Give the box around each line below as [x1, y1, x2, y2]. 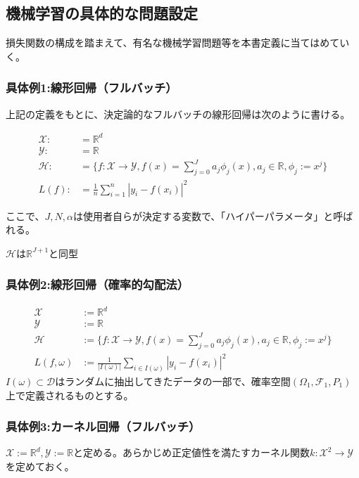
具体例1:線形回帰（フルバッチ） [6, 79, 177, 96]
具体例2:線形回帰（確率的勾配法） [6, 276, 189, 293]
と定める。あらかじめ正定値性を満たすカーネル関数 [73, 445, 310, 460]
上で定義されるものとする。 [6, 387, 134, 402]
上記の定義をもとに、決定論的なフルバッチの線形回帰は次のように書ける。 [6, 106, 351, 121]
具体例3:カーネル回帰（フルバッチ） [6, 418, 201, 435]
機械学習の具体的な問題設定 [6, 2, 198, 24]
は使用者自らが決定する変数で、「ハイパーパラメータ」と [73, 208, 334, 223]
